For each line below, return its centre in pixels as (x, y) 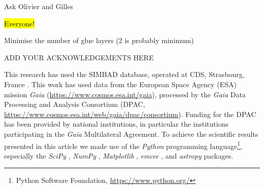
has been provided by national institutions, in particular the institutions (116, 124)
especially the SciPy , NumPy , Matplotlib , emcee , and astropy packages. (119, 155)
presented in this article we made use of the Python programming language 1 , (123, 145)
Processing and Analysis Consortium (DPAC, (75, 104)
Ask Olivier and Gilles (39, 6)
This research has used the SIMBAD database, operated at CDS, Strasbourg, (124, 74)
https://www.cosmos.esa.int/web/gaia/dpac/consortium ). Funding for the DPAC (130, 114)
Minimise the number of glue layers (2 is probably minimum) (99, 40)
